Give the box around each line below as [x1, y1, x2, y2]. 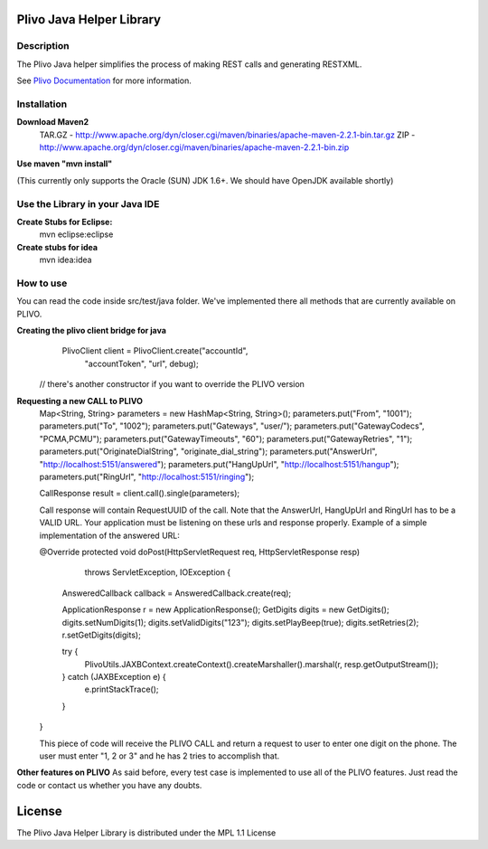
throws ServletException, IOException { [84, 567, 231, 578]
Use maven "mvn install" [16, 158, 113, 169]
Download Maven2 [16, 117, 89, 127]
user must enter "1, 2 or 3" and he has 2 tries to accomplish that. [39, 750, 280, 761]
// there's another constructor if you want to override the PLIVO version [39, 379, 305, 390]
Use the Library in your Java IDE [16, 197, 160, 210]
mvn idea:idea [39, 254, 92, 266]
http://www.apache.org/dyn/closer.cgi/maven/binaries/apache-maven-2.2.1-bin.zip [39, 142, 350, 153]
